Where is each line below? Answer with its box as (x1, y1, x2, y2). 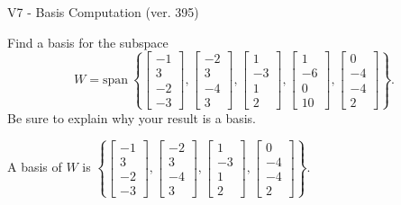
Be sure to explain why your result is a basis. (7, 108, 257, 127)
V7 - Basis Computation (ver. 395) (7, 3, 199, 21)
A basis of (7, 157, 62, 176)
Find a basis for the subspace (7, 32, 169, 51)
